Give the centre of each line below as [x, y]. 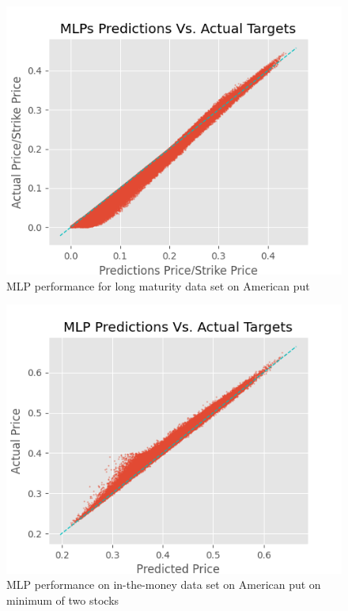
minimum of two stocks [63, 600]
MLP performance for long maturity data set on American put [158, 285]
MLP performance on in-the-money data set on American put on [164, 584]
